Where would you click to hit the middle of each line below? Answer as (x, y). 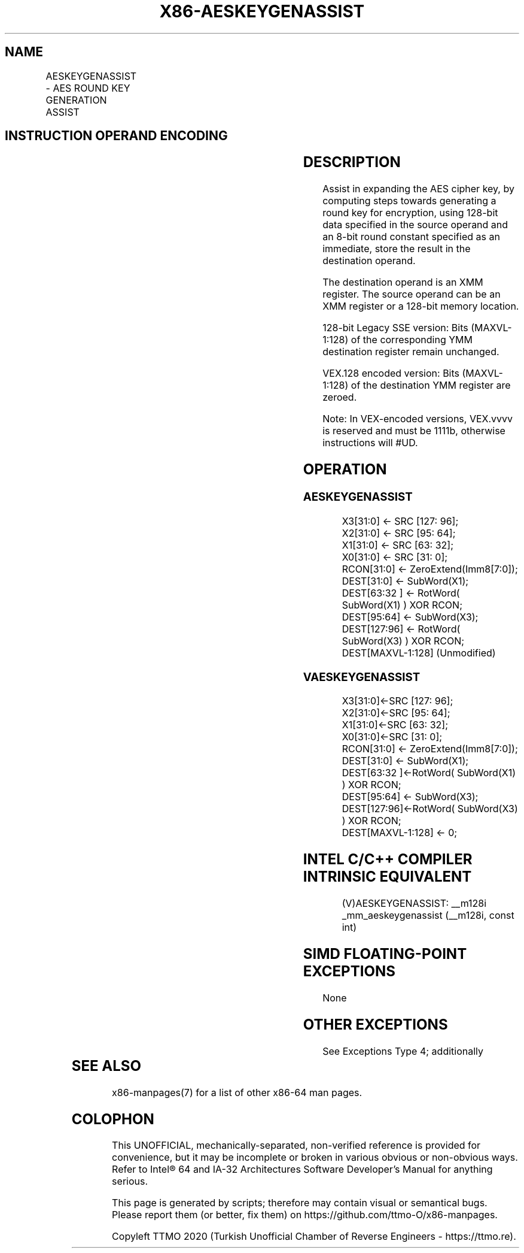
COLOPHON (113, 1119)
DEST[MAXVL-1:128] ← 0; (400, 833)
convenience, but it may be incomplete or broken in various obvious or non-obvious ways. (315, 1157)
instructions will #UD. (370, 443)
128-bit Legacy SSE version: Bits (395, 328)
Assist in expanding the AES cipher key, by (418, 189)
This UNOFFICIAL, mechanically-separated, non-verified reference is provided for (296, 1145)
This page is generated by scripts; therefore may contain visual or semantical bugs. (300, 1203)
